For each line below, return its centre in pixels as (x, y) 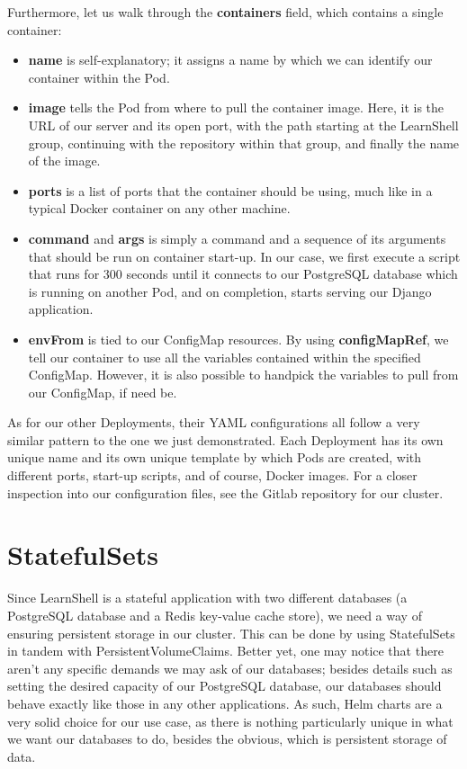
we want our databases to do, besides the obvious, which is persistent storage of (227, 739)
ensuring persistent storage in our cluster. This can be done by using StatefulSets (231, 633)
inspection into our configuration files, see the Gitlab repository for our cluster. (225, 492)
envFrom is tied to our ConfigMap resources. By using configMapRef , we (238, 339)
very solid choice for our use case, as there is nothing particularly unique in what (230, 721)
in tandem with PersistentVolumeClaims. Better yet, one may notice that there (225, 651)
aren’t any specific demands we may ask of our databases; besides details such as (230, 668)
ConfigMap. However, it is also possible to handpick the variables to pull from (243, 375)
